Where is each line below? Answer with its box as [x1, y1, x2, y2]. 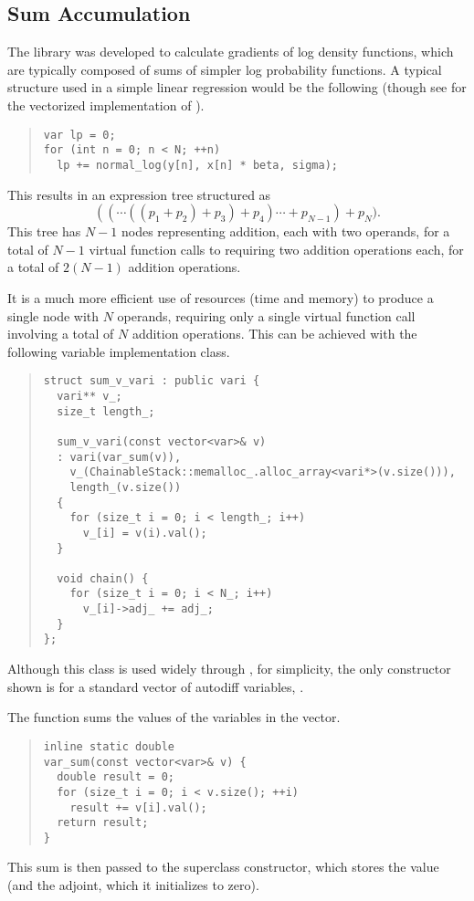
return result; [57, 816, 149, 830]
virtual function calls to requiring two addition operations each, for [89, 239, 464, 258]
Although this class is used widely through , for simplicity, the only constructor [7, 659, 451, 678]
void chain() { [57, 571, 149, 585]
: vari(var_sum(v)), [57, 450, 182, 464]
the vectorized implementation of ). [7, 95, 205, 114]
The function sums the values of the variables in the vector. [7, 707, 341, 727]
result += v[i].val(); [69, 801, 207, 814]
